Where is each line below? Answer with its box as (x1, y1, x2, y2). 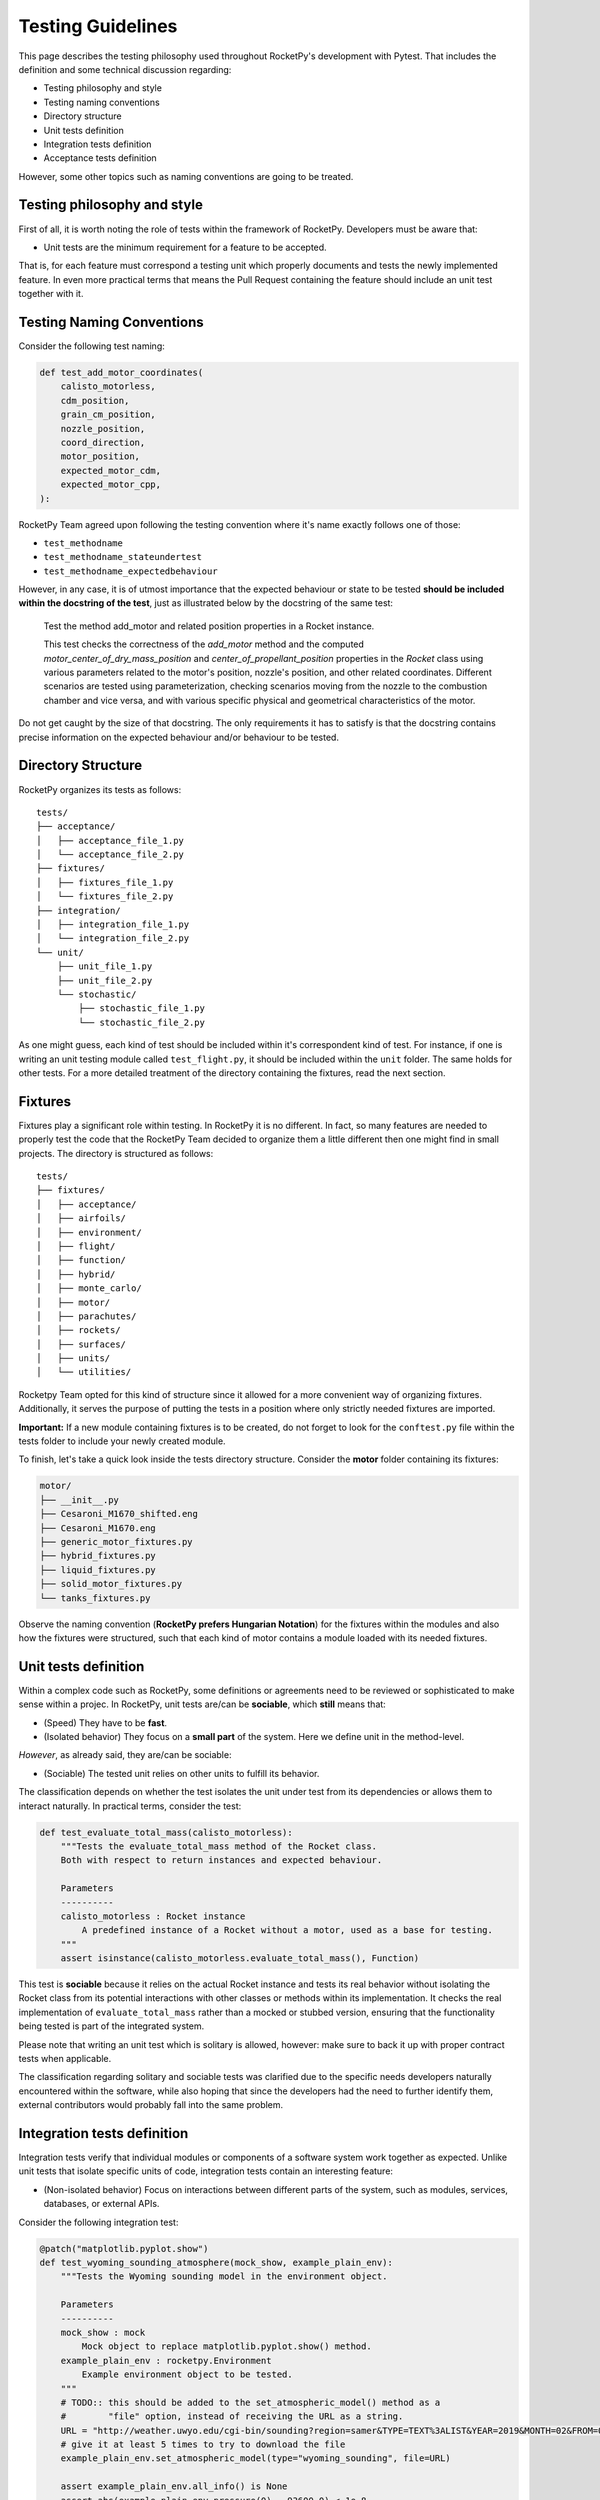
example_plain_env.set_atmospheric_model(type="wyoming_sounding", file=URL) (60, 2453, 452, 2464)
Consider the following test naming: (18, 340, 165, 352)
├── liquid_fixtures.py (39, 1564, 157, 1575)
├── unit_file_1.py (56, 961, 153, 972)
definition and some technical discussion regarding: (18, 63, 232, 75)
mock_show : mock (60, 2326, 146, 2338)
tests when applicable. (18, 2053, 112, 2064)
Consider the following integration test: (18, 2216, 179, 2228)
